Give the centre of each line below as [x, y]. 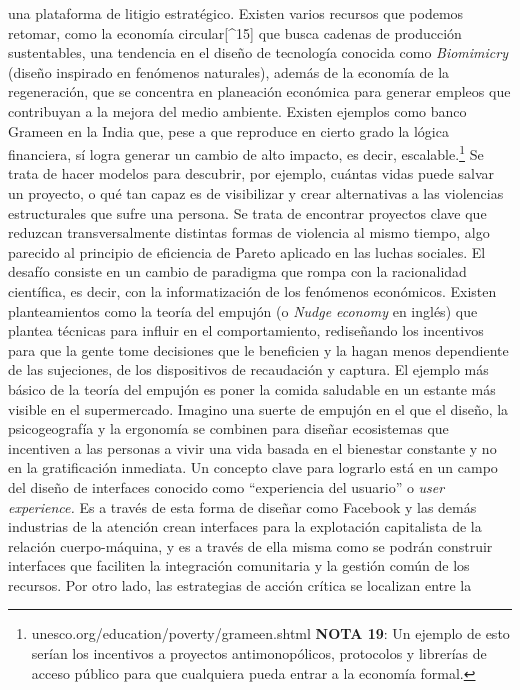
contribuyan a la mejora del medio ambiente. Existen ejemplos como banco [237, 110]
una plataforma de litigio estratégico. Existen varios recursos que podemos [236, 13]
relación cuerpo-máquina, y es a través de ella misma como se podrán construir [250, 545]
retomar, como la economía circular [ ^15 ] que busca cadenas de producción [235, 32]
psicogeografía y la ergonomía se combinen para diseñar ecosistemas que [228, 428]
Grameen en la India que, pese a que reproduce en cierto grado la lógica [228, 130]
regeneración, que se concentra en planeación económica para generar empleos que [259, 91]
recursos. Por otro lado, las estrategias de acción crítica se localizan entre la [240, 584]
